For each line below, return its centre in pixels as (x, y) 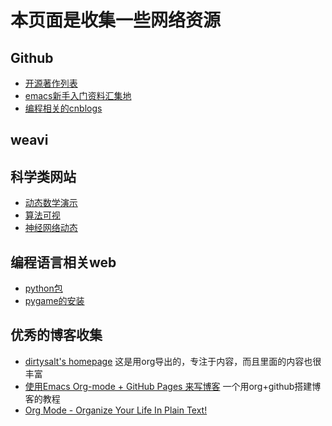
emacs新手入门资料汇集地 (78, 95)
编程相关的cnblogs (63, 108)
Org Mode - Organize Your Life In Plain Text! (116, 410)
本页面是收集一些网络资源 (116, 20)
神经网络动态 (51, 228)
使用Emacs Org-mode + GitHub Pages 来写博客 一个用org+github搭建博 (173, 386)
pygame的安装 (54, 301)
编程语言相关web (63, 262)
